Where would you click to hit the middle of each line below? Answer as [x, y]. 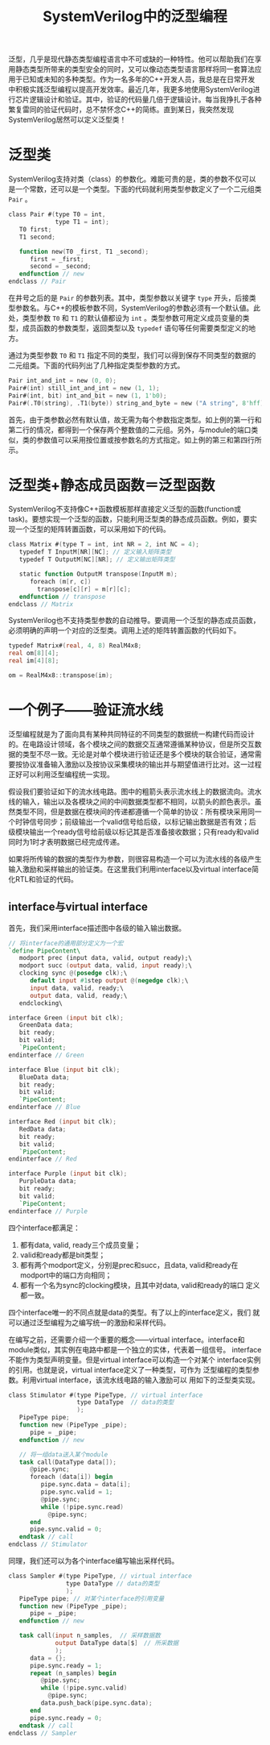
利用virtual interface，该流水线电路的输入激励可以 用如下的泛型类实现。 [141, 1380]
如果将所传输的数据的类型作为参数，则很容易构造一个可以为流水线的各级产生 [135, 858]
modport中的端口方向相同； [66, 1275]
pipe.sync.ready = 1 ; [66, 1665]
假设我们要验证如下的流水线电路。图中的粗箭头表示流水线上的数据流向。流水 [135, 791]
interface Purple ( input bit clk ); [68, 1174]
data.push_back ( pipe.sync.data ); [96, 1703]
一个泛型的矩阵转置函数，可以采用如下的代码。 [92, 530]
